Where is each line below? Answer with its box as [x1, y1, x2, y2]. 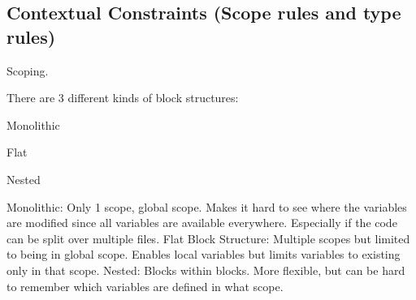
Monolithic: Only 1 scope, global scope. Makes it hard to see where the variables [6, 198, 407, 215]
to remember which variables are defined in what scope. [6, 277, 284, 294]
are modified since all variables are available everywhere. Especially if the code [6, 214, 397, 231]
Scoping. [6, 62, 49, 79]
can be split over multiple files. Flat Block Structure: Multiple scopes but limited [6, 229, 410, 246]
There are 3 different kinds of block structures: [6, 89, 239, 106]
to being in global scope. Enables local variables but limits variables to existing [6, 246, 401, 263]
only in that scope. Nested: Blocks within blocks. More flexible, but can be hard [6, 261, 405, 278]
